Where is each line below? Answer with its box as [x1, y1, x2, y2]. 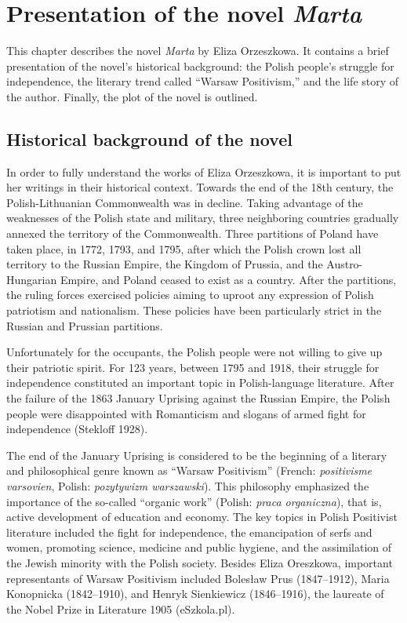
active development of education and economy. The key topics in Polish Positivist [6, 508, 398, 525]
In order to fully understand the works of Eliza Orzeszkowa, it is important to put [6, 163, 402, 180]
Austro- [326, 256, 363, 272]
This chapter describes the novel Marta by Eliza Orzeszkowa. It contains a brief [6, 42, 389, 59]
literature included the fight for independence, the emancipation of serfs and [6, 523, 372, 540]
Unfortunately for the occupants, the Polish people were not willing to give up [6, 344, 383, 360]
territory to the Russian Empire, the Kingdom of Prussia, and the [6, 256, 323, 272]
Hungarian [6, 271, 57, 287]
